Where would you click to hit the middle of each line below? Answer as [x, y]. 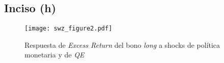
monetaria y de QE [55, 55]
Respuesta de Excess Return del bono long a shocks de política [122, 44]
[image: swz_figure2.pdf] [68, 29]
